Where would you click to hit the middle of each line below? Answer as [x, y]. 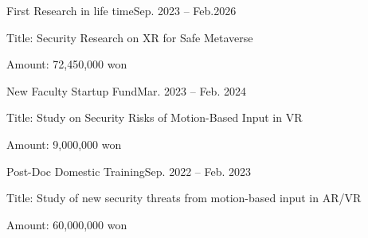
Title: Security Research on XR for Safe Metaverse [130, 37]
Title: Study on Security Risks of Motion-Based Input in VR [155, 117]
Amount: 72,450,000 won [67, 64]
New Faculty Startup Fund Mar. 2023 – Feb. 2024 [126, 90]
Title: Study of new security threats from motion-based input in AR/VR [184, 198]
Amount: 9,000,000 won [64, 144]
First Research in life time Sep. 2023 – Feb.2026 [121, 10]
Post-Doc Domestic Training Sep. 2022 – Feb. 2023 [129, 171]
